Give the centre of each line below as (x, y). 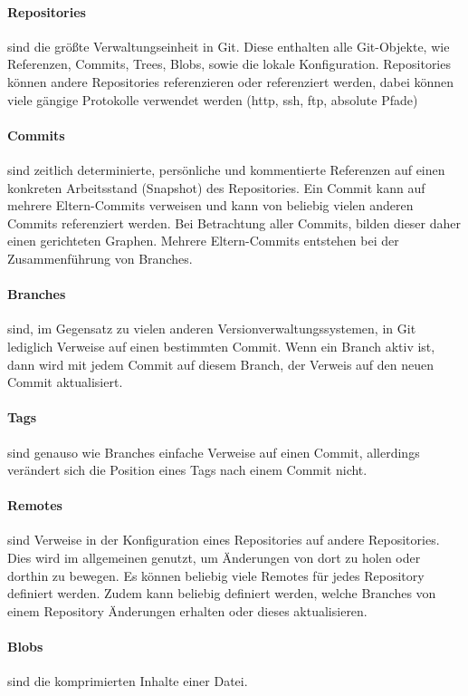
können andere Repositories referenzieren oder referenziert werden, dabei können (231, 81)
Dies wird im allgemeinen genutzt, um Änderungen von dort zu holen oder (214, 558)
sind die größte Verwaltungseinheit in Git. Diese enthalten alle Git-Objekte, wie (229, 46)
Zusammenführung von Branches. (100, 258)
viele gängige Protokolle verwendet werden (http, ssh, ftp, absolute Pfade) (213, 99)
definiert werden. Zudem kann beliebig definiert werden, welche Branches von (222, 593)
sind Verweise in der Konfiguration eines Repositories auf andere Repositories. (224, 540)
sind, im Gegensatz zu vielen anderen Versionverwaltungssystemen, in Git (212, 329)
